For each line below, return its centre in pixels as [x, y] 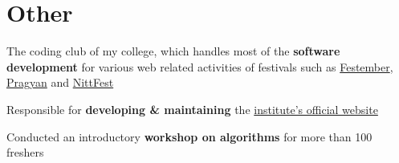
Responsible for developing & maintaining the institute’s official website [192, 109]
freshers [25, 152]
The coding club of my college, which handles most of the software [173, 51]
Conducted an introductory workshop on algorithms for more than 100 [189, 136]
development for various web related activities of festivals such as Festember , [200, 66]
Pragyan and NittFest [60, 82]
